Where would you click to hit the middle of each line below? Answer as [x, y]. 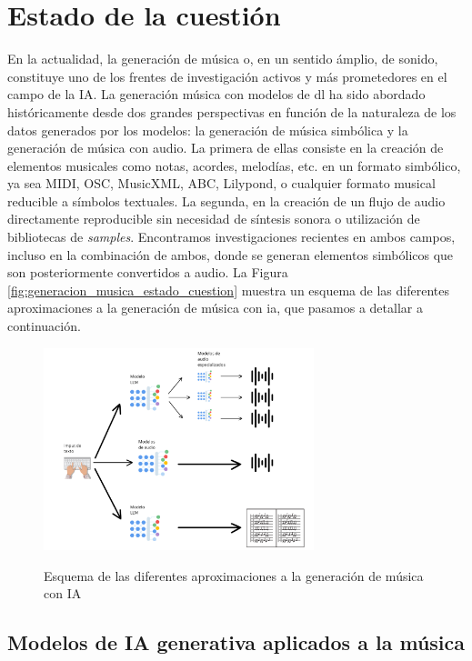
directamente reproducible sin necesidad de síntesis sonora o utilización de [214, 219]
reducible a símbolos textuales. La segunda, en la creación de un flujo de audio [226, 200]
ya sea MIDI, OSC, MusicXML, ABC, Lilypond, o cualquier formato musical [221, 183]
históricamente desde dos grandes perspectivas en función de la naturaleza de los [232, 111]
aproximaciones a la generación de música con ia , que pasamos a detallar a [215, 308]
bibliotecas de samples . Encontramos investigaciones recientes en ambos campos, [231, 237]
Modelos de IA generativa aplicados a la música [236, 642]
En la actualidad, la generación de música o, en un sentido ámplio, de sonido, [223, 59]
